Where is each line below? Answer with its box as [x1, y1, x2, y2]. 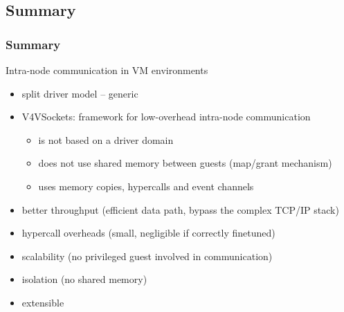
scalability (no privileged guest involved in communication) [21, 248, 273, 263]
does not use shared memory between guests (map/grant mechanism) [38, 156, 332, 170]
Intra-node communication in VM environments [6, 63, 208, 77]
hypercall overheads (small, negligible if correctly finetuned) [21, 226, 275, 240]
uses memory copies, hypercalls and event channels [38, 178, 254, 193]
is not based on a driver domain [38, 132, 174, 147]
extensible [21, 295, 64, 309]
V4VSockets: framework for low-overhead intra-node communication [21, 109, 311, 124]
